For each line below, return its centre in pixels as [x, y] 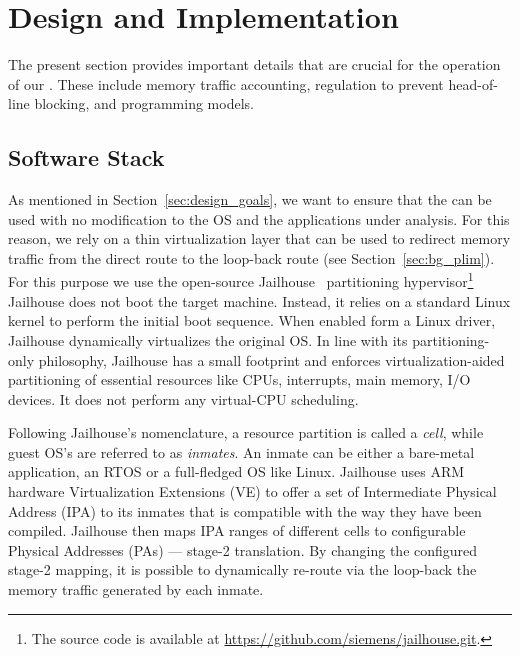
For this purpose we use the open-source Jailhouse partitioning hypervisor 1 [241, 280]
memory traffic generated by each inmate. [136, 589]
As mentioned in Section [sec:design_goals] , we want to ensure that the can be [250, 199]
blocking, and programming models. [144, 103]
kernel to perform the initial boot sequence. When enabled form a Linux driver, [252, 320]
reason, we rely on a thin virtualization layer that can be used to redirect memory [259, 238]
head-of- [473, 83]
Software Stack [86, 157]
